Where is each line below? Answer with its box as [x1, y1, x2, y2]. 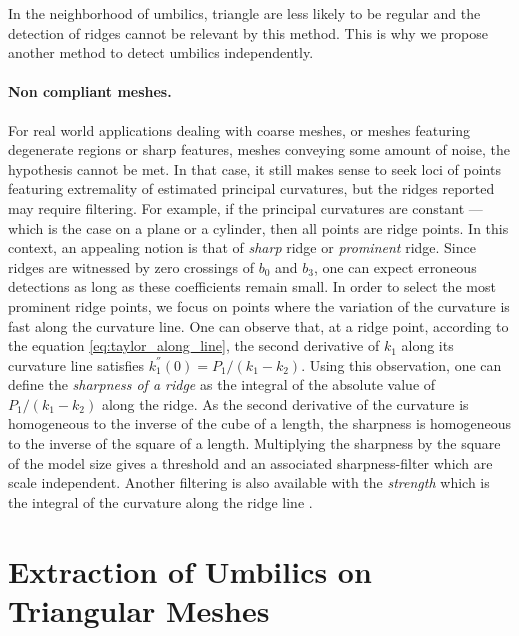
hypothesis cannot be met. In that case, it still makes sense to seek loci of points [8, 158, 501, 179]
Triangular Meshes [8, 589, 270, 630]
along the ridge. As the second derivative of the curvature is [101, 393, 469, 414]
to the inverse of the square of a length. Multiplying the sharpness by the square [8, 433, 501, 454]
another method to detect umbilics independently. [8, 42, 314, 63]
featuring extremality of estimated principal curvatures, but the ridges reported [8, 178, 495, 199]
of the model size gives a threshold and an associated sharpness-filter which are [8, 452, 493, 473]
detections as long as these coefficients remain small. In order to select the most [8, 276, 496, 297]
